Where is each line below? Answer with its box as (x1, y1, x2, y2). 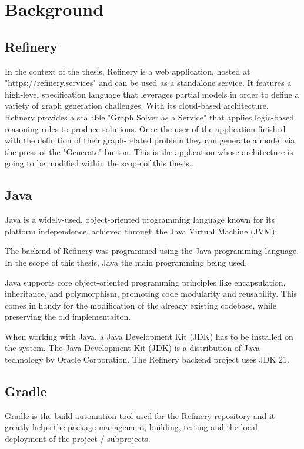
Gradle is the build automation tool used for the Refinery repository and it (5, 409, 275, 421)
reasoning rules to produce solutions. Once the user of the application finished (5, 122, 286, 135)
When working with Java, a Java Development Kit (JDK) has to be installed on (5, 330, 293, 342)
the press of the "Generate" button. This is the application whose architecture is (5, 145, 293, 158)
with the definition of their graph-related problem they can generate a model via (5, 134, 295, 146)
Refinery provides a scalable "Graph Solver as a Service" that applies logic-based (5, 110, 294, 123)
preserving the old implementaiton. (5, 310, 131, 323)
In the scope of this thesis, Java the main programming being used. (5, 256, 248, 268)
